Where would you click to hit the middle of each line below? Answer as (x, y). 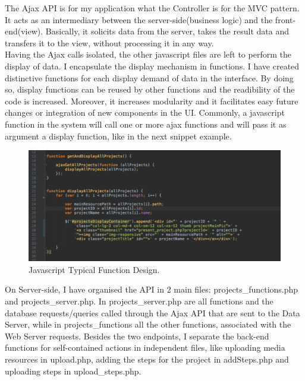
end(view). (24, 31)
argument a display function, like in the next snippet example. (118, 136)
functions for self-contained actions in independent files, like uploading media (145, 347)
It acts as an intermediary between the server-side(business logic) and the (139, 19)
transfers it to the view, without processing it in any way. (109, 42)
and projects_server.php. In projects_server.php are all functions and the (139, 301)
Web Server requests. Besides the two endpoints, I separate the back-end (137, 336)
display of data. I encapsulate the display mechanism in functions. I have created (152, 66)
